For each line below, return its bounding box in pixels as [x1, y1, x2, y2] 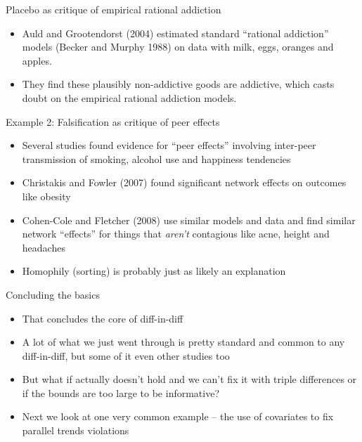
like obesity [22, 188, 71, 203]
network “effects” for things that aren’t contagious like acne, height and [22, 226, 330, 241]
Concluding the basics [6, 287, 100, 301]
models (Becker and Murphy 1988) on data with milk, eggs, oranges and [22, 39, 334, 54]
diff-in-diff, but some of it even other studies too [22, 348, 230, 363]
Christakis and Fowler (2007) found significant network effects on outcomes [22, 175, 347, 190]
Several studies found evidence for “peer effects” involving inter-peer [22, 138, 316, 152]
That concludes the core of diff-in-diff [22, 311, 183, 325]
